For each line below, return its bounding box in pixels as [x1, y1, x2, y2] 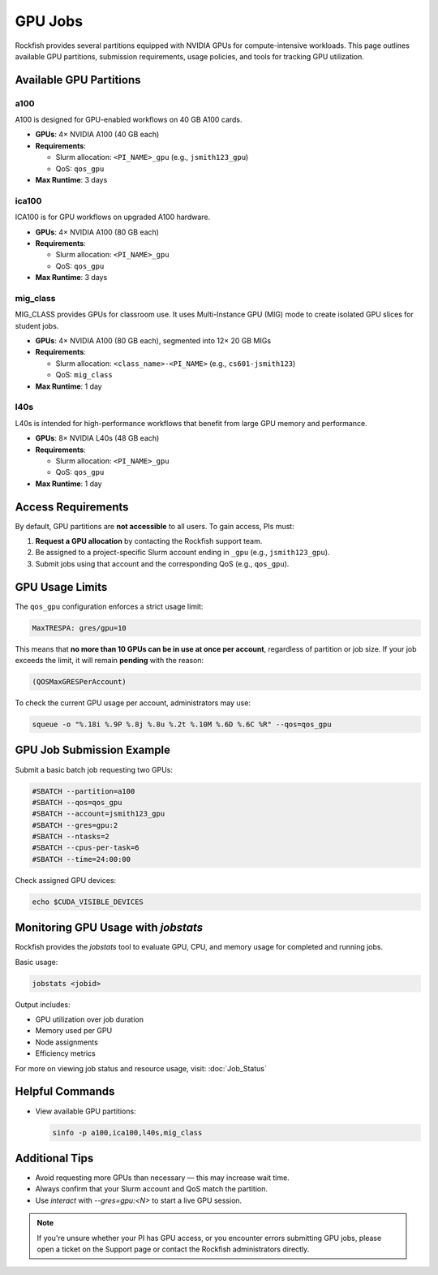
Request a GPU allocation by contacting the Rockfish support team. [35, 536, 263, 546]
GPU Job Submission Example [15, 743, 170, 757]
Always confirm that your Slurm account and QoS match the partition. [35, 1184, 268, 1194]
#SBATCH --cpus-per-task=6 [32, 843, 140, 852]
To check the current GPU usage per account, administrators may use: [15, 698, 251, 708]
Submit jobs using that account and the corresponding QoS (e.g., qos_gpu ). [35, 558, 290, 568]
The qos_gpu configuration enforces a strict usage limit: [15, 601, 204, 611]
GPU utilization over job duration [35, 1014, 144, 1024]
